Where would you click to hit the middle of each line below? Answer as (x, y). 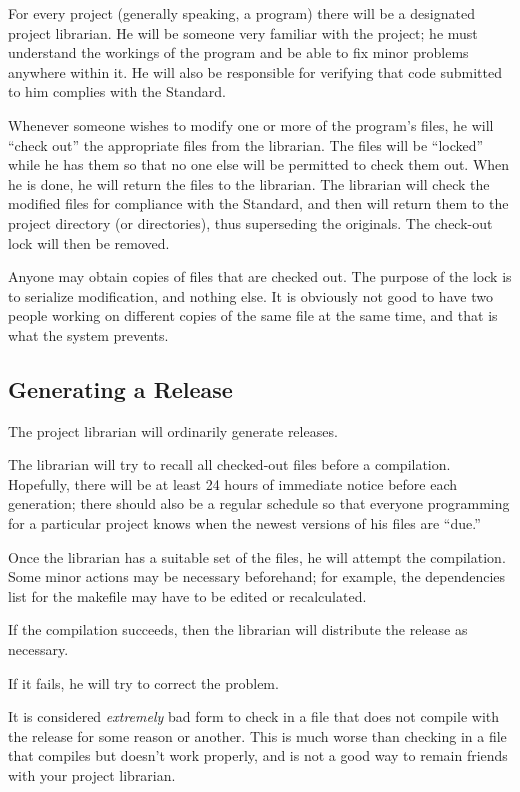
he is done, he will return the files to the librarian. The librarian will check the (249, 183)
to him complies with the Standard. (117, 91)
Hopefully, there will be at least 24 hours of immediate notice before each (233, 483)
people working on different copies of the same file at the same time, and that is (253, 315)
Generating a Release (120, 388)
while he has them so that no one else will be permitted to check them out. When (259, 164)
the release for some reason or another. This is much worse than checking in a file (257, 735)
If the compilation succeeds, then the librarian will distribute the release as (238, 629)
